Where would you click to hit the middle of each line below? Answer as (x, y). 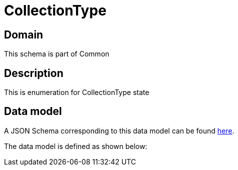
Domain (24, 34)
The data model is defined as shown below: (76, 146)
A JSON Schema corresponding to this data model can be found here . (119, 130)
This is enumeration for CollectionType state (77, 92)
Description (34, 73)
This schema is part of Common (57, 54)
